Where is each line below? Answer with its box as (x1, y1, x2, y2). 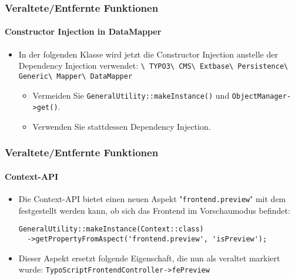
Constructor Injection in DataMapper (5, 25, 162, 38)
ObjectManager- (232, 92, 291, 100)
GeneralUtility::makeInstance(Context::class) (18, 225, 204, 234)
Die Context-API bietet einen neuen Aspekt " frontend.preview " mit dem (18, 193, 286, 205)
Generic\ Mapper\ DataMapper (18, 72, 133, 80)
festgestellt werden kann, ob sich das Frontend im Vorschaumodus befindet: (18, 204, 290, 216)
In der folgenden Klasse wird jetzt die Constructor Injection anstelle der (18, 48, 278, 60)
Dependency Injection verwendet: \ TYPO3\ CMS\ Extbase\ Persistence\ (18, 59, 289, 72)
